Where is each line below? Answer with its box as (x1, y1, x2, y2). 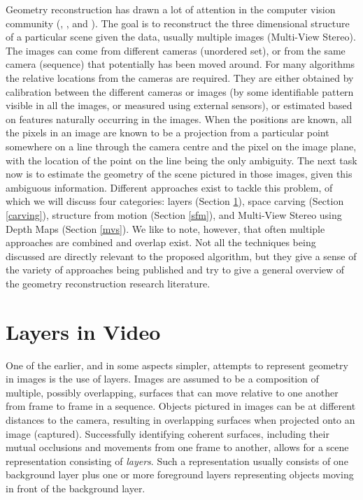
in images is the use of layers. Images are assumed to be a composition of (6, 371, 319, 386)
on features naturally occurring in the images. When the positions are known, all (6, 111, 352, 126)
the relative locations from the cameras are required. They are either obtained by (6, 70, 354, 85)
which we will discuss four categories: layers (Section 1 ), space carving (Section (6, 194, 344, 208)
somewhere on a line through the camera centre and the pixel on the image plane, (6, 138, 357, 153)
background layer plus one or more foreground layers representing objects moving (6, 467, 354, 482)
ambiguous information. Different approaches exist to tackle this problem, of (6, 180, 333, 194)
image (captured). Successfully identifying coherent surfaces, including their (6, 426, 329, 441)
